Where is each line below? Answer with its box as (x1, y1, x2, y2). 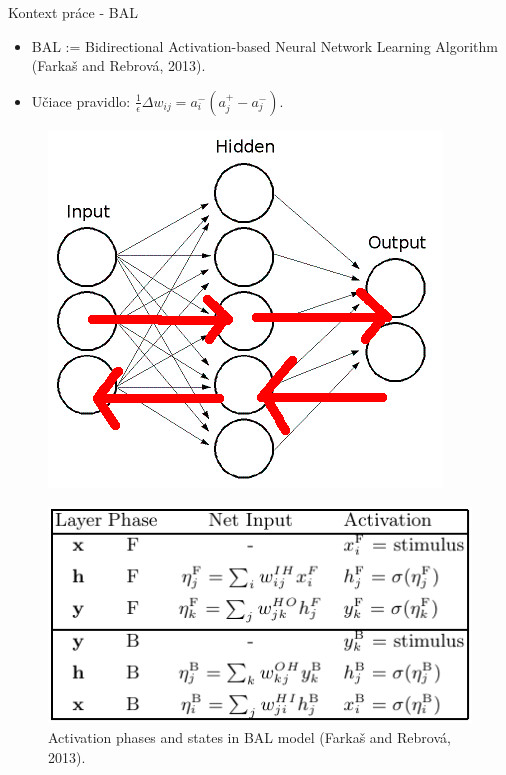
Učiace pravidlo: (31, 90, 131, 111)
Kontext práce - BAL (8, 2, 138, 22)
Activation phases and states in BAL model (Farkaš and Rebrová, (48, 726, 451, 747)
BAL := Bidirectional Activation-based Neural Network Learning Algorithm (31, 35, 498, 56)
